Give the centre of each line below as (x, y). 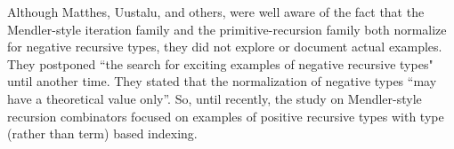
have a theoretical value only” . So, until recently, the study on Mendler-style (215, 98)
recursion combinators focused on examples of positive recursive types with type (226, 116)
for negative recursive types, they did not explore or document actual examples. (225, 47)
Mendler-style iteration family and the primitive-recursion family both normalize (227, 29)
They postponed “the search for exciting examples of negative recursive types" (220, 63)
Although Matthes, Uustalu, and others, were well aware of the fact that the (216, 12)
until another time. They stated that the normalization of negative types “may (222, 81)
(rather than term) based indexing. (102, 133)
